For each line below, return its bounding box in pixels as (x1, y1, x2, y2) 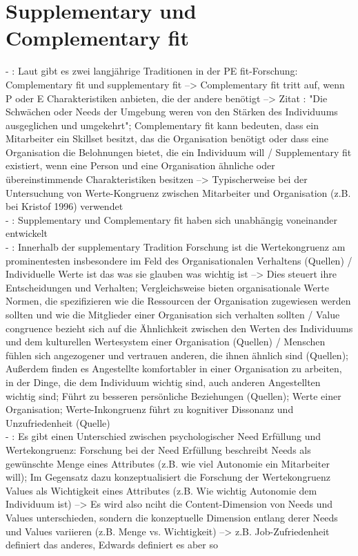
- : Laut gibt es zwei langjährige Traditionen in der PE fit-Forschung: (6, 64, 298, 78)
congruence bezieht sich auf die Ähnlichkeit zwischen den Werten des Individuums (6, 320, 353, 335)
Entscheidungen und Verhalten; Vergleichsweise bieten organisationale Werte (6, 280, 329, 294)
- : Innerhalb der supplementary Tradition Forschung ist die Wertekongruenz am (6, 240, 346, 254)
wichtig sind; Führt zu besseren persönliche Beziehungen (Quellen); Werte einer (6, 388, 341, 403)
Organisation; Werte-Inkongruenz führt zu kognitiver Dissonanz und (6, 402, 294, 416)
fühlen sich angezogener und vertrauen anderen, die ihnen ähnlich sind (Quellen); (6, 347, 348, 362)
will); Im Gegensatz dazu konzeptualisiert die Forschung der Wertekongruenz (6, 470, 330, 484)
